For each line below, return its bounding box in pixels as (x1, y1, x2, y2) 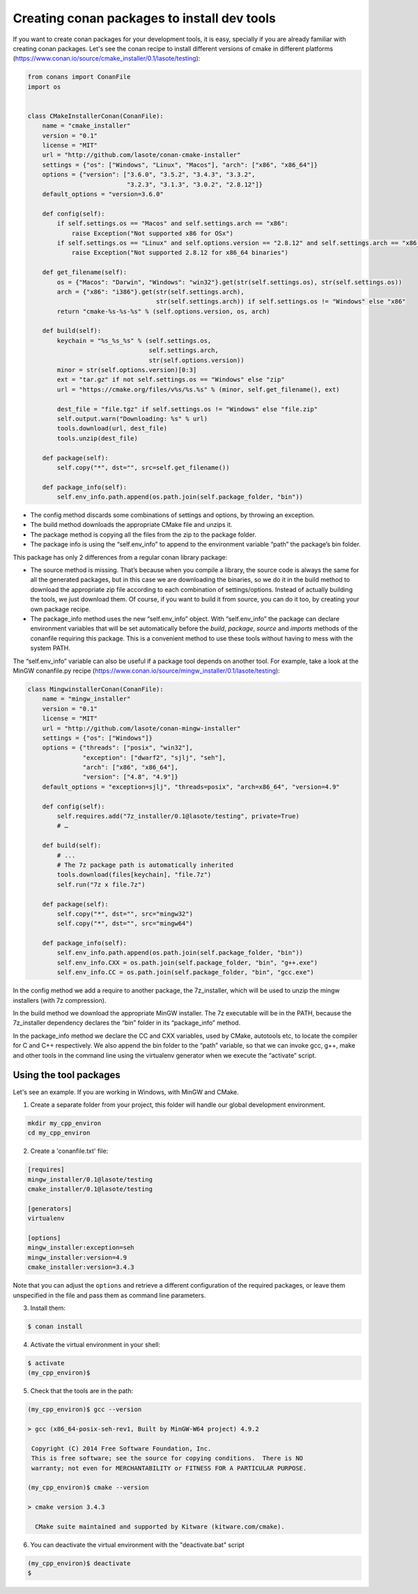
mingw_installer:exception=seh (27, 1244, 135, 1252)
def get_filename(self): (42, 269, 127, 276)
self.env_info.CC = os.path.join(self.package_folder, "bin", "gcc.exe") (56, 969, 315, 976)
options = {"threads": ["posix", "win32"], (42, 744, 193, 752)
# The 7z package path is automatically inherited (56, 861, 233, 869)
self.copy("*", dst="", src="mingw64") (56, 920, 193, 928)
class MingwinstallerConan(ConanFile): (27, 685, 164, 693)
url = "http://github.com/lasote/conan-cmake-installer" (42, 151, 241, 159)
